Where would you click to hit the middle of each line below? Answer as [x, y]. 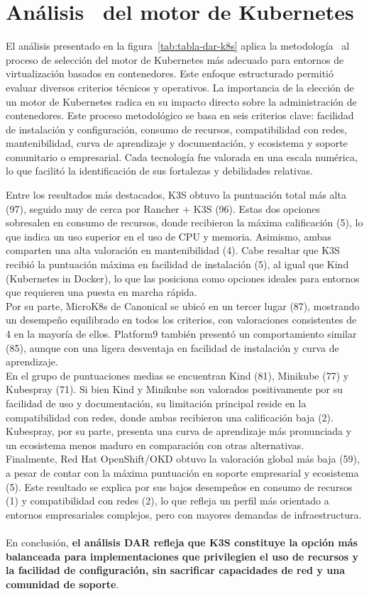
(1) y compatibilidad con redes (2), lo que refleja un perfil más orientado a [167, 501]
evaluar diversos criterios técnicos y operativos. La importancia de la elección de [180, 87]
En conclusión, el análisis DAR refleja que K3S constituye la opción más [182, 542]
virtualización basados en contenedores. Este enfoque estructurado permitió [170, 73]
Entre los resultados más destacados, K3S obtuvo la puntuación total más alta [176, 195]
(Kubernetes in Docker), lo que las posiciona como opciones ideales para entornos [183, 278]
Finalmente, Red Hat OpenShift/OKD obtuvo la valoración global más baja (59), [183, 459]
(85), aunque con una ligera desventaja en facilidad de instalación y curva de [172, 347]
